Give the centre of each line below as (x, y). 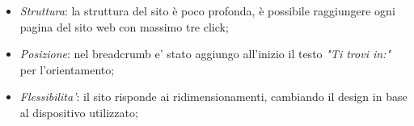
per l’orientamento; (67, 69)
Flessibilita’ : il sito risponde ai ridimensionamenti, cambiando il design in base (213, 97)
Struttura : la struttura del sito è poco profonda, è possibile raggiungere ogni (207, 10)
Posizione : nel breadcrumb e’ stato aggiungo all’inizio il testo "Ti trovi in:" (205, 54)
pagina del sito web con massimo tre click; (124, 26)
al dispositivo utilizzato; (79, 112)
